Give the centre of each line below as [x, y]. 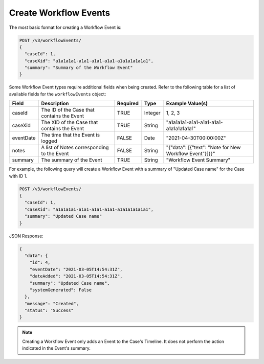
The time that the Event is [70, 135]
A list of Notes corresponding [75, 148]
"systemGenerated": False [61, 290]
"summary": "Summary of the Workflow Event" [79, 68]
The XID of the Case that [69, 122]
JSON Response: [26, 236]
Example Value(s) [187, 104]
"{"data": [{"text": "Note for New [203, 148]
